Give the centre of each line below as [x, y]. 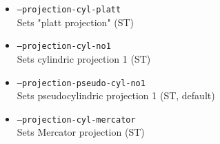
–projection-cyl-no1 [64, 47]
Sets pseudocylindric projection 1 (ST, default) [116, 95]
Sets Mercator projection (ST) [81, 132]
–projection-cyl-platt [69, 10]
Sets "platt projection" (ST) [76, 22]
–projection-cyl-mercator [76, 120]
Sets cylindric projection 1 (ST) [84, 58]
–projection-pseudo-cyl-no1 [81, 83]
